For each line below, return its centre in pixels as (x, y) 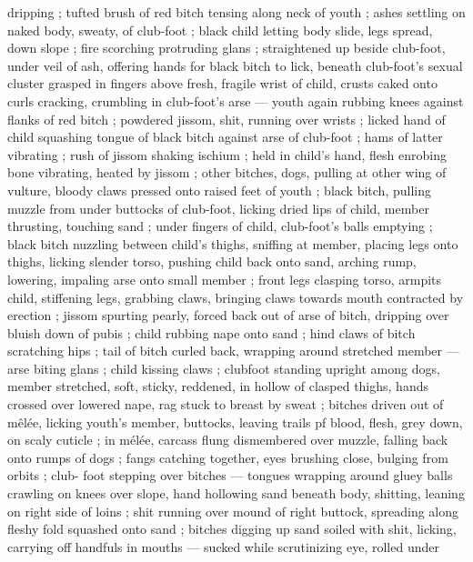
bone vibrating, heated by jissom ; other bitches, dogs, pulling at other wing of (227, 172)
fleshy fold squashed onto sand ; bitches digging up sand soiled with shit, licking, (232, 529)
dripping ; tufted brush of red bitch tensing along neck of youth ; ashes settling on (236, 12)
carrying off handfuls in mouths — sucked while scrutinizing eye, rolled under (223, 546)
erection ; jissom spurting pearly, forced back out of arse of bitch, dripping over (228, 315)
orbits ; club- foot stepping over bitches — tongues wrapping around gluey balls (230, 475)
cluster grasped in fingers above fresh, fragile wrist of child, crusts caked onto (222, 83)
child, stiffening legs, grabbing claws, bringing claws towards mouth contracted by (236, 297)
